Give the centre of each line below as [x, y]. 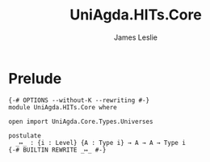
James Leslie [136, 37]
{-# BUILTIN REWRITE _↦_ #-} [57, 150]
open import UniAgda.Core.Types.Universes [81, 122]
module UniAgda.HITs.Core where [63, 107]
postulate [25, 135]
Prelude [35, 78]
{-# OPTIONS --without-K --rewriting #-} [79, 100]
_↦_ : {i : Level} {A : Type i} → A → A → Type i [101, 143]
